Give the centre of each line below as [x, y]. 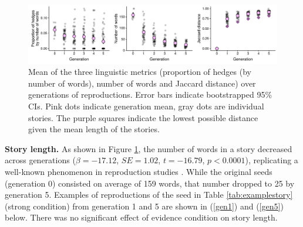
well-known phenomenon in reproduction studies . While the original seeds [139, 171]
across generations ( [40, 160]
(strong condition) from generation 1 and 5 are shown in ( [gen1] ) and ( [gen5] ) [144, 206]
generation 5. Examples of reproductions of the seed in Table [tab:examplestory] [149, 195]
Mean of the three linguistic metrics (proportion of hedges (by [140, 72]
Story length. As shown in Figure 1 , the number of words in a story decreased [149, 148]
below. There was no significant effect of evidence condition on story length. [141, 217]
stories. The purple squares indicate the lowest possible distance [143, 117]
